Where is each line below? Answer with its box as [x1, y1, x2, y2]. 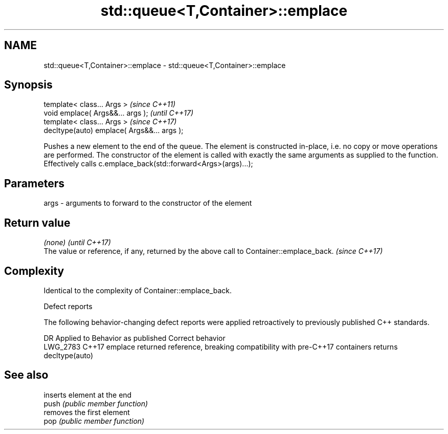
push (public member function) [43, 399, 148, 408]
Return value [4, 216, 71, 229]
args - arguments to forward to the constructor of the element [43, 199, 252, 208]
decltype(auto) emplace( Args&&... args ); [43, 126, 184, 135]
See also [4, 368, 49, 382]
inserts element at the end [43, 390, 132, 399]
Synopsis [4, 78, 53, 92]
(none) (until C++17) [43, 238, 111, 247]
